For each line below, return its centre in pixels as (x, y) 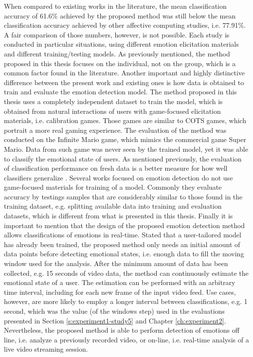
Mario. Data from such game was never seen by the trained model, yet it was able (126, 149)
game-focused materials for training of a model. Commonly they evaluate (113, 187)
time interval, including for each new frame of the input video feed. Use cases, (120, 292)
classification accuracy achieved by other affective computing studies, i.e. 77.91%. (125, 25)
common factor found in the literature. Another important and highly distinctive (125, 73)
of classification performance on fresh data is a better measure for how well (116, 168)
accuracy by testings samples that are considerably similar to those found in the (123, 196)
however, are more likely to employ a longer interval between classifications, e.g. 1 (126, 301)
